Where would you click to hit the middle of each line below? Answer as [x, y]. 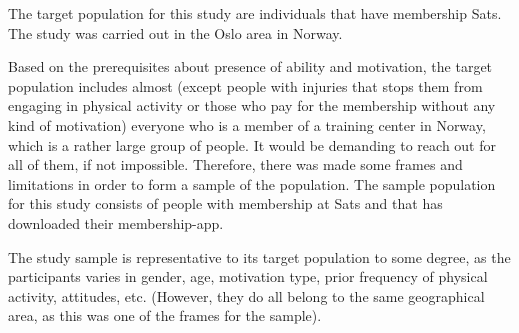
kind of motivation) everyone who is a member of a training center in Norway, [247, 124]
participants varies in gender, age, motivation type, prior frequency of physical [248, 276]
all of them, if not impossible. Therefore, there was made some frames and [235, 164]
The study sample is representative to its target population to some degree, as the [259, 256]
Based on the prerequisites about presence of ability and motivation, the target [250, 66]
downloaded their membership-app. [116, 222]
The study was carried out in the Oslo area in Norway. [175, 32]
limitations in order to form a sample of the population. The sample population [252, 183]
